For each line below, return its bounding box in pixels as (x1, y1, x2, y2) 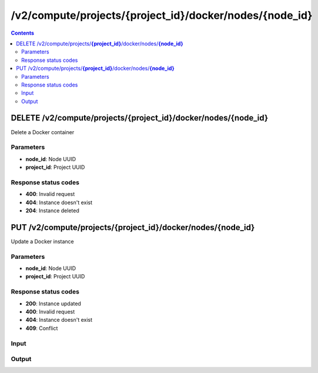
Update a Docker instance (11, 238, 74, 245)
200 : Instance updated (25, 300, 82, 307)
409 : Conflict (25, 324, 58, 332)
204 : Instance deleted (25, 207, 79, 214)
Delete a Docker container (11, 128, 75, 135)
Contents (11, 29, 35, 36)
